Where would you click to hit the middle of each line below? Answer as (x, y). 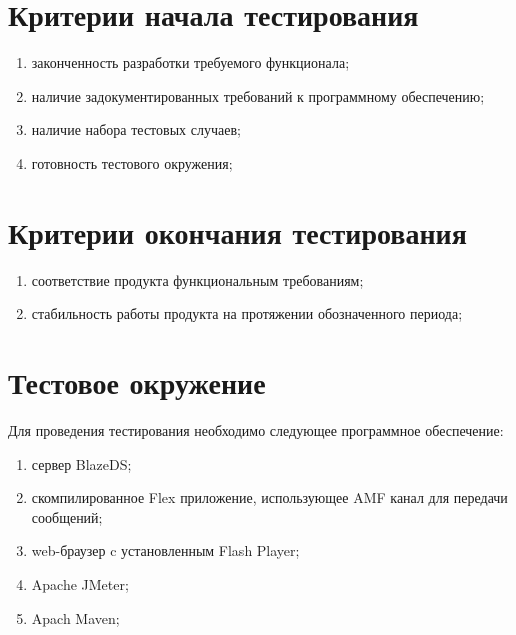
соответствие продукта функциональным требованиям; (197, 279)
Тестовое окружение (137, 382)
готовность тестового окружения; (132, 162)
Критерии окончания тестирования (237, 231)
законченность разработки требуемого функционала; (190, 62)
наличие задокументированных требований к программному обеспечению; (258, 95)
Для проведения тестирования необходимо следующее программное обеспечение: (256, 429)
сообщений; (67, 516)
